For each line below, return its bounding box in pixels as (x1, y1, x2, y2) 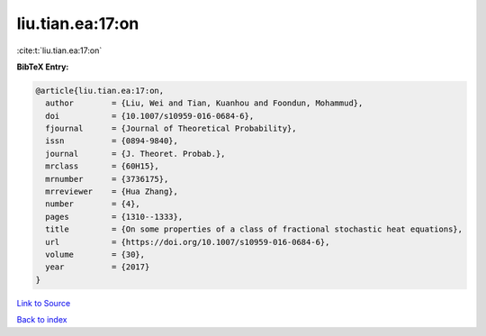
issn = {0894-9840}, (45, 136, 179, 146)
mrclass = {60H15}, (45, 161, 159, 171)
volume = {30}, (45, 250, 146, 259)
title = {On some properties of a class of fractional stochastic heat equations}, (45, 224, 463, 234)
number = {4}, (45, 199, 141, 209)
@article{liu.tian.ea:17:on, (35, 86, 165, 95)
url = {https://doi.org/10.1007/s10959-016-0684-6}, (45, 237, 330, 247)
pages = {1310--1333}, (45, 212, 184, 222)
